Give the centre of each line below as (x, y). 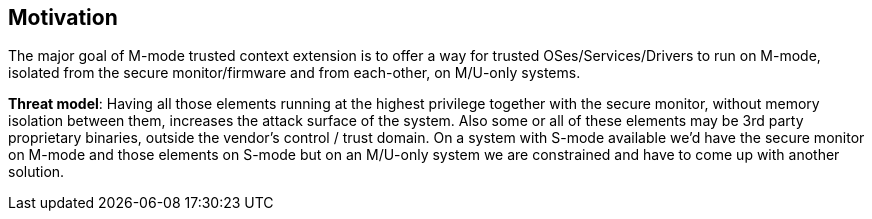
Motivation (63, 17)
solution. (36, 172)
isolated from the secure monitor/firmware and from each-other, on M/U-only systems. (294, 73)
